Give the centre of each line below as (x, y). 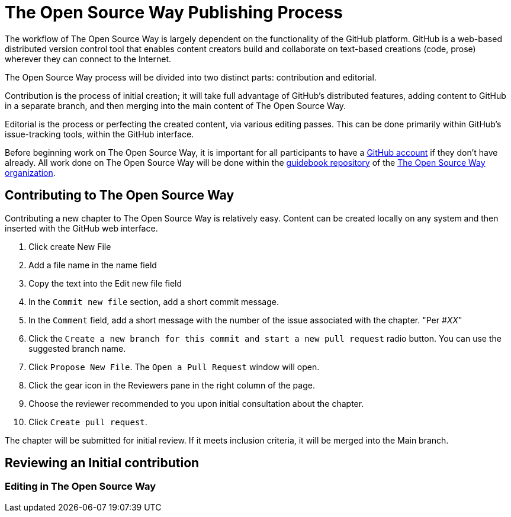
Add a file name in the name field (93, 265)
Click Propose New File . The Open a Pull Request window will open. (174, 367)
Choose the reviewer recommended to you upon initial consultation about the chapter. (196, 403)
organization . (30, 172)
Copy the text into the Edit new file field (105, 283)
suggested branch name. (77, 348)
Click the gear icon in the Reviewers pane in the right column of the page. (172, 385)
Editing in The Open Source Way (80, 487)
